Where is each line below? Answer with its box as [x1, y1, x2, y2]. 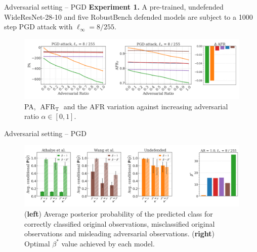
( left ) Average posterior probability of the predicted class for [24, 208, 213, 219]
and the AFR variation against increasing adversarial [63, 101, 228, 111]
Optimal [24, 238, 50, 248]
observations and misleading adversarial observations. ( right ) [24, 228, 215, 239]
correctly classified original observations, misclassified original [24, 218, 215, 229]
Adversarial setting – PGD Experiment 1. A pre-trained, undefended [4, 2, 224, 12]
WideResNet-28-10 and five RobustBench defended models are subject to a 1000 [4, 11, 253, 22]
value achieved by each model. [61, 238, 155, 248]
